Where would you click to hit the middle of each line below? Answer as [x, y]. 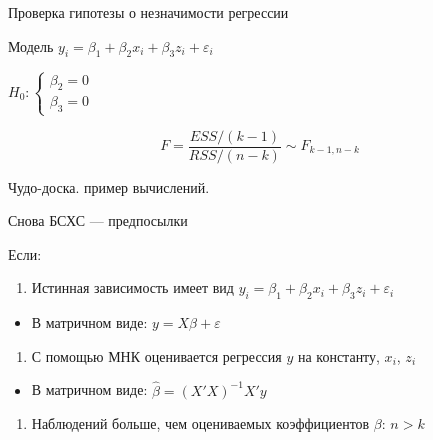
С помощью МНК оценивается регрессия [156, 355]
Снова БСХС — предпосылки [98, 220]
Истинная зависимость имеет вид [132, 287]
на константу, [338, 355]
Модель [31, 45]
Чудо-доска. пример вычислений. [109, 186]
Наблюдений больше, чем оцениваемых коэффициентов [200, 423]
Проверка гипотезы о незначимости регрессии [148, 12]
